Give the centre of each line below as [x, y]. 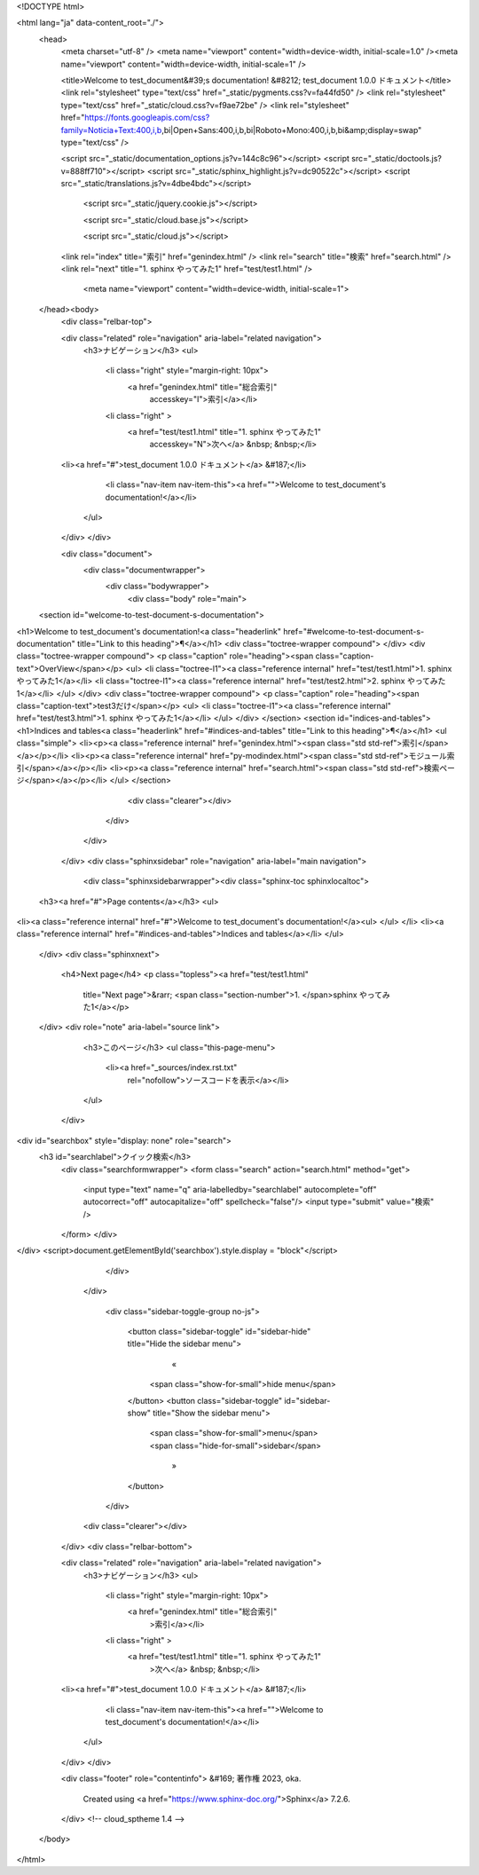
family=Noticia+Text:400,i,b [111, 130]
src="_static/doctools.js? [397, 159]
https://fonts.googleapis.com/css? [147, 118]
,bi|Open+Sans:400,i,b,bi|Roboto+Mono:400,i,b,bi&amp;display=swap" [291, 130]
